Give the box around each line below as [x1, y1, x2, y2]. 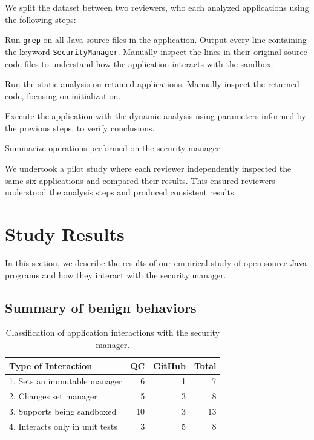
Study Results [5, 222, 125, 246]
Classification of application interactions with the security [5, 326, 220, 339]
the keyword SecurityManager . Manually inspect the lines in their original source [5, 45, 307, 57]
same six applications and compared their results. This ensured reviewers [5, 174, 275, 186]
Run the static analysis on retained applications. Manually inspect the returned [5, 77, 299, 90]
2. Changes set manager [9, 390, 97, 402]
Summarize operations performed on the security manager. [5, 142, 223, 154]
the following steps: [5, 13, 76, 25]
